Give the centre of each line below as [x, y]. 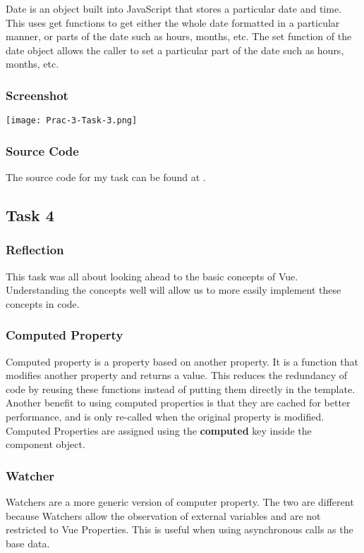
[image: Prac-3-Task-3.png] [72, 121]
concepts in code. [43, 303]
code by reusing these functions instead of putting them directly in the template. [181, 389]
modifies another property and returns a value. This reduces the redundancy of [177, 375]
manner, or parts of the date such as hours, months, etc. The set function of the [179, 36]
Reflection [35, 250]
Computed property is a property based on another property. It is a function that [182, 361]
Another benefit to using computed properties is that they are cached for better [178, 403]
